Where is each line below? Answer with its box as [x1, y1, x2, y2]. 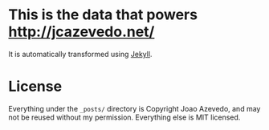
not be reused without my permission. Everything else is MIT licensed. [8, 112, 241, 122]
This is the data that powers [8, 6, 198, 24]
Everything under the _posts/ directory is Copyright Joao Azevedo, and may [8, 104, 261, 113]
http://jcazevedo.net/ [8, 22, 155, 41]
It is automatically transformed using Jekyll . [8, 49, 153, 59]
